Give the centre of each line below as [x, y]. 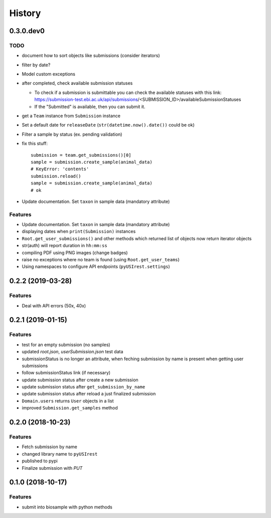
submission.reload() [56, 176]
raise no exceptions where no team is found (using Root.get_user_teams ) [101, 260]
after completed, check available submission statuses [77, 83]
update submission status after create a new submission [80, 380]
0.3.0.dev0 [27, 31]
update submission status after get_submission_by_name [84, 387]
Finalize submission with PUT [52, 468]
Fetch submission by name [49, 447]
